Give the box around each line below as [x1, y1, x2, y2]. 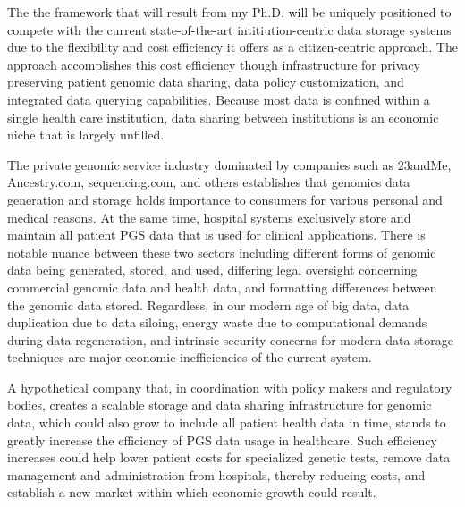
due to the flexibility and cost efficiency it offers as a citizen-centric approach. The [7, 38, 458, 56]
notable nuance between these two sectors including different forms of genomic [7, 242, 436, 261]
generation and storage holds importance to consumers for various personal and [7, 190, 443, 208]
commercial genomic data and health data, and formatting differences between [7, 277, 437, 296]
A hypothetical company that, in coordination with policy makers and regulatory [7, 377, 452, 396]
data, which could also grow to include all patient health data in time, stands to [7, 413, 446, 432]
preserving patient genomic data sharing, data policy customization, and [7, 72, 404, 91]
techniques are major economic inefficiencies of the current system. [7, 348, 372, 367]
